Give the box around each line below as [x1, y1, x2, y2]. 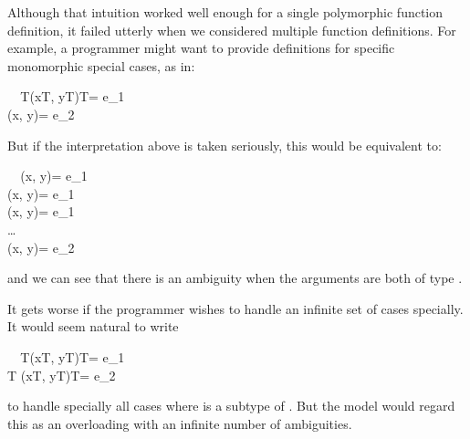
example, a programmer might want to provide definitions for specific [7, 38, 395, 57]
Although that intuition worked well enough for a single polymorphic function [7, 3, 444, 21]
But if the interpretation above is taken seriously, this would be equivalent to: [7, 135, 442, 154]
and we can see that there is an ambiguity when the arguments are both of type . [7, 268, 463, 287]
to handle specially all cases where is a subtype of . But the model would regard [7, 396, 455, 415]
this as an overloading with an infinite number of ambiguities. [7, 413, 352, 433]
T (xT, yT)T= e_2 [7, 365, 116, 384]
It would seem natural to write [7, 317, 179, 336]
